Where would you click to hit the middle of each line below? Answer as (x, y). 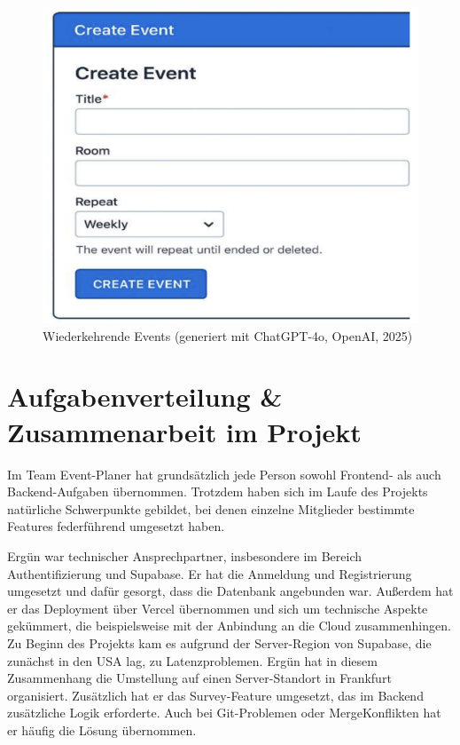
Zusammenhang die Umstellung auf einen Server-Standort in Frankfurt (199, 678)
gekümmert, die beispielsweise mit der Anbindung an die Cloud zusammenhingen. (229, 626)
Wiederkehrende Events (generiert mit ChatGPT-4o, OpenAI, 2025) (228, 335)
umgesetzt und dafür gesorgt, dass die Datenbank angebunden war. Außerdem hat (230, 591)
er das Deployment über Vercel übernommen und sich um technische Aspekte (218, 608)
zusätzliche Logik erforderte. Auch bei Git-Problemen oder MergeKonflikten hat (224, 713)
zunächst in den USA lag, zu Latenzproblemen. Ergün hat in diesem (192, 660)
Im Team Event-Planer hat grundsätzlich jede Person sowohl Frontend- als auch (224, 474)
